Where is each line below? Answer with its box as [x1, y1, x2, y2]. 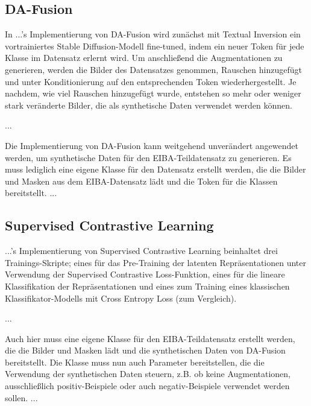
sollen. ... [5, 391, 38, 404]
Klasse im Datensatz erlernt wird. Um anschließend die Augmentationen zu [5, 51, 283, 64]
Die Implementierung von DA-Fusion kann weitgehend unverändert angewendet [5, 139, 298, 151]
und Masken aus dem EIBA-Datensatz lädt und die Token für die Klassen [5, 174, 278, 187]
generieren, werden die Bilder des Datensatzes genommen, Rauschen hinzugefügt [5, 63, 302, 75]
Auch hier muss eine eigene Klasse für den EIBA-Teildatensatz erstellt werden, [5, 332, 295, 344]
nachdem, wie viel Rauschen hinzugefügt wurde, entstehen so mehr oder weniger [5, 87, 301, 100]
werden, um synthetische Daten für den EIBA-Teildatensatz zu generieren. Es [5, 151, 292, 163]
